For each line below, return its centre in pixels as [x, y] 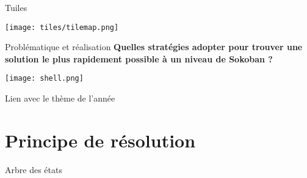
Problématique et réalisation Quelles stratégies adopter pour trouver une [154, 47]
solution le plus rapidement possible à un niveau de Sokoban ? [139, 58]
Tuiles [16, 7]
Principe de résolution [100, 140]
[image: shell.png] [44, 79]
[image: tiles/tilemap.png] [62, 27]
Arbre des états [34, 169]
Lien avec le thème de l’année [60, 98]
